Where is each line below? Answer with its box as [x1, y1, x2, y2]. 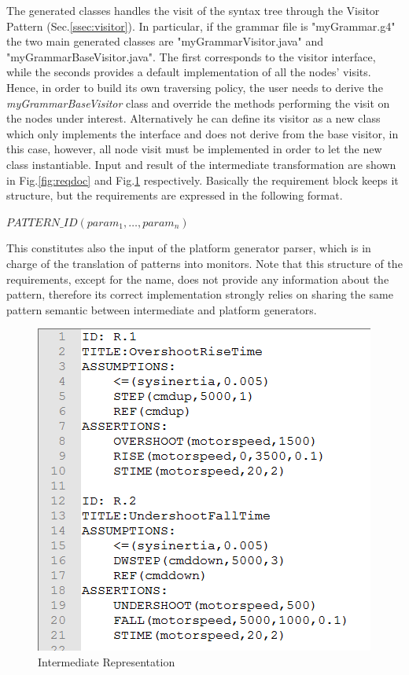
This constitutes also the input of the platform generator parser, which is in [6, 240, 371, 256]
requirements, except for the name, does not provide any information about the [6, 270, 389, 287]
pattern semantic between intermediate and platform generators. [6, 301, 317, 317]
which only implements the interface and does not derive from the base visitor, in [6, 125, 399, 141]
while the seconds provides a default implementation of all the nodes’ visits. [6, 64, 371, 80]
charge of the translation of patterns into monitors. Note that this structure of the [6, 255, 403, 271]
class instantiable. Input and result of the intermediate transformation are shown [6, 156, 396, 172]
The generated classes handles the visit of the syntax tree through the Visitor [6, 2, 380, 18]
